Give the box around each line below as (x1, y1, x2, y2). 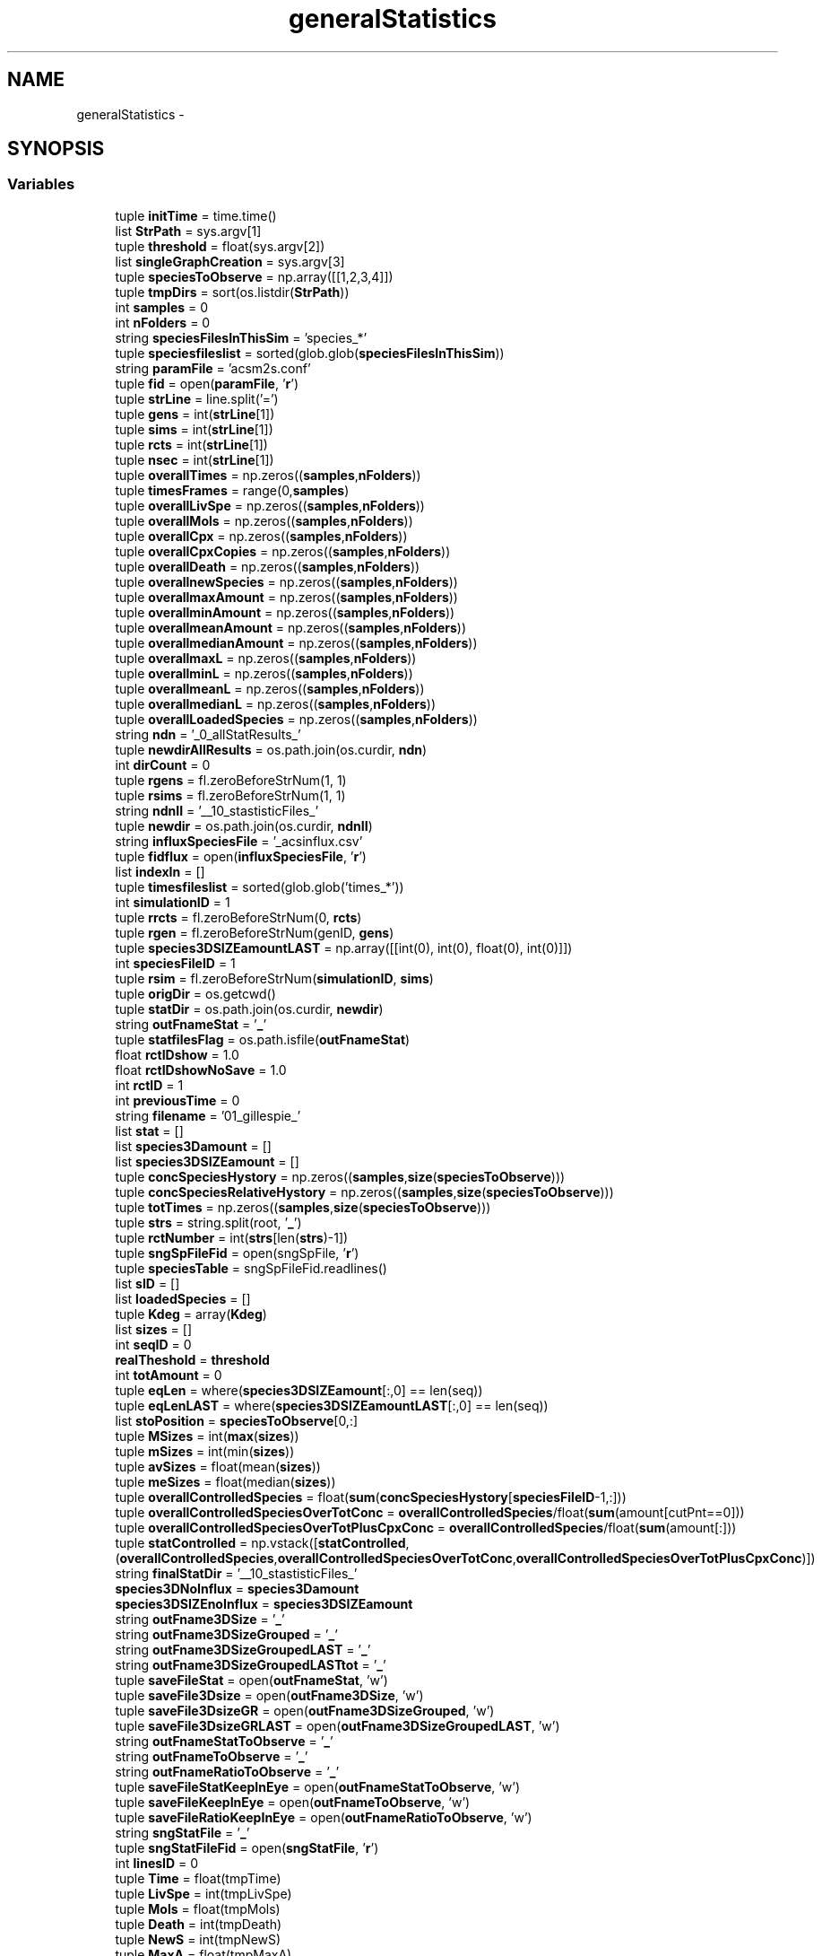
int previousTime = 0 (115, 1092, 240, 1108)
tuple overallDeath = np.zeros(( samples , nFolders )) (115, 558, 420, 574)
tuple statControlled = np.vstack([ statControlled (115, 1534, 406, 1550)
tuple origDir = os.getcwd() (115, 985, 276, 1001)
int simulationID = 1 (115, 894, 230, 910)
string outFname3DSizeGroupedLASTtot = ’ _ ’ (115, 1656, 386, 1672)
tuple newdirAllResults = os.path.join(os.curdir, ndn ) (115, 741, 428, 757)
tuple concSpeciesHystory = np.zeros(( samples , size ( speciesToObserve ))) (115, 1168, 566, 1184)
